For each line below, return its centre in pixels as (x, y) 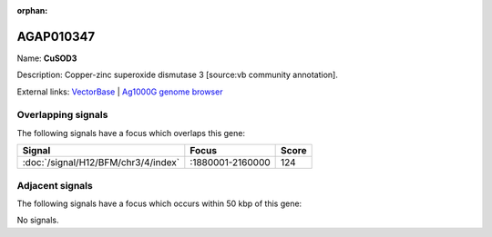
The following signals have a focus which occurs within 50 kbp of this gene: (159, 203)
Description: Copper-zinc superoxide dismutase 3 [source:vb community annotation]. (178, 75)
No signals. (38, 220)
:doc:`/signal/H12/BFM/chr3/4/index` (101, 163)
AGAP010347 (56, 36)
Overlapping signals (62, 115)
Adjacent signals (55, 185)
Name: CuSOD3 (47, 58)
